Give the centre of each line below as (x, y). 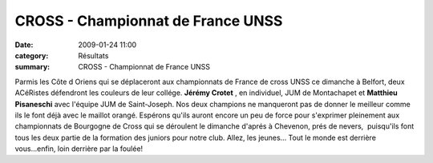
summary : (32, 67)
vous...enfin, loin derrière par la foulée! (79, 149)
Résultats (93, 55)
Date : (24, 45)
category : (32, 55)
